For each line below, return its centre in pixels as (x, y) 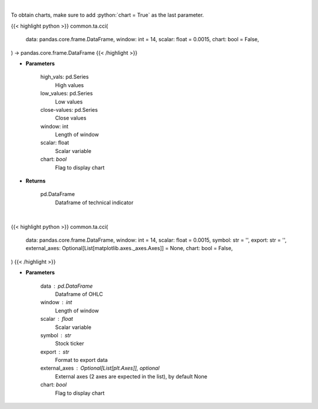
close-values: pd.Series (69, 109)
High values (69, 85)
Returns (36, 181)
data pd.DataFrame (67, 286)
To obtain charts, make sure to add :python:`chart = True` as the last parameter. (107, 15)
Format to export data (82, 360)
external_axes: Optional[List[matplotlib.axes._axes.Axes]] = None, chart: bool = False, (129, 248)
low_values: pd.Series (67, 94)
